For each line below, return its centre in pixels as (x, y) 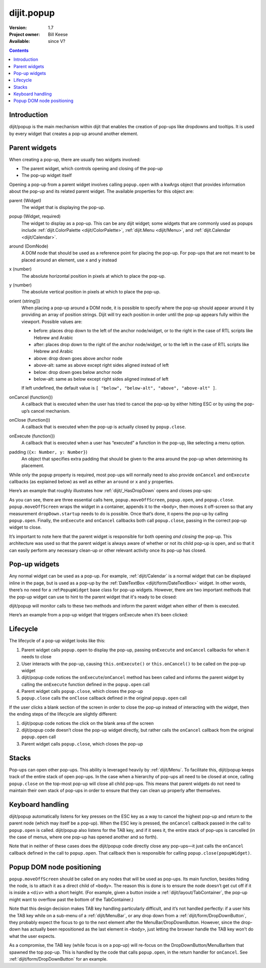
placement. (33, 466)
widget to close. (25, 527)
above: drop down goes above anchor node (78, 358)
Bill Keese (58, 34)
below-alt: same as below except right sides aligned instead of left (101, 379)
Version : (18, 28)
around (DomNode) (29, 246)
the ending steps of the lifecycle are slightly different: (63, 714)
